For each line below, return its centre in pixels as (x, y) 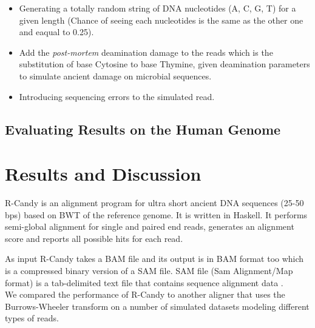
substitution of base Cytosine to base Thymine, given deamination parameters (164, 64)
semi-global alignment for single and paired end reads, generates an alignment (150, 226)
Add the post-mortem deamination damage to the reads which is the (146, 52)
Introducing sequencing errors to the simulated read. (117, 96)
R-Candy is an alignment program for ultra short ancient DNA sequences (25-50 (154, 203)
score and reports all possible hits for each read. (94, 238)
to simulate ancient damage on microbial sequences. (115, 75)
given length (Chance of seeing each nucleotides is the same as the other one (161, 20)
